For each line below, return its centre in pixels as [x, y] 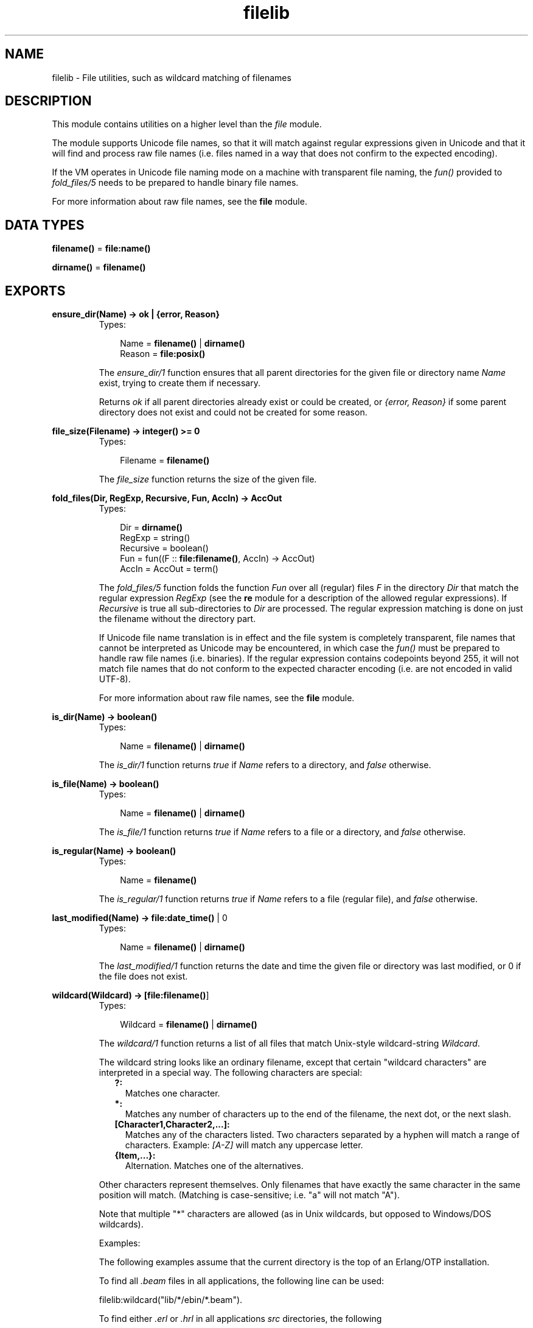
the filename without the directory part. [177, 619]
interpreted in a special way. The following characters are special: [231, 1073]
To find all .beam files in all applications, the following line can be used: [242, 1281]
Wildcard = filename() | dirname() [189, 1025]
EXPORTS [35, 291]
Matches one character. [172, 1093]
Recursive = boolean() [164, 548]
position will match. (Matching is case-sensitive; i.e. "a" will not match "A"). [249, 1195]
